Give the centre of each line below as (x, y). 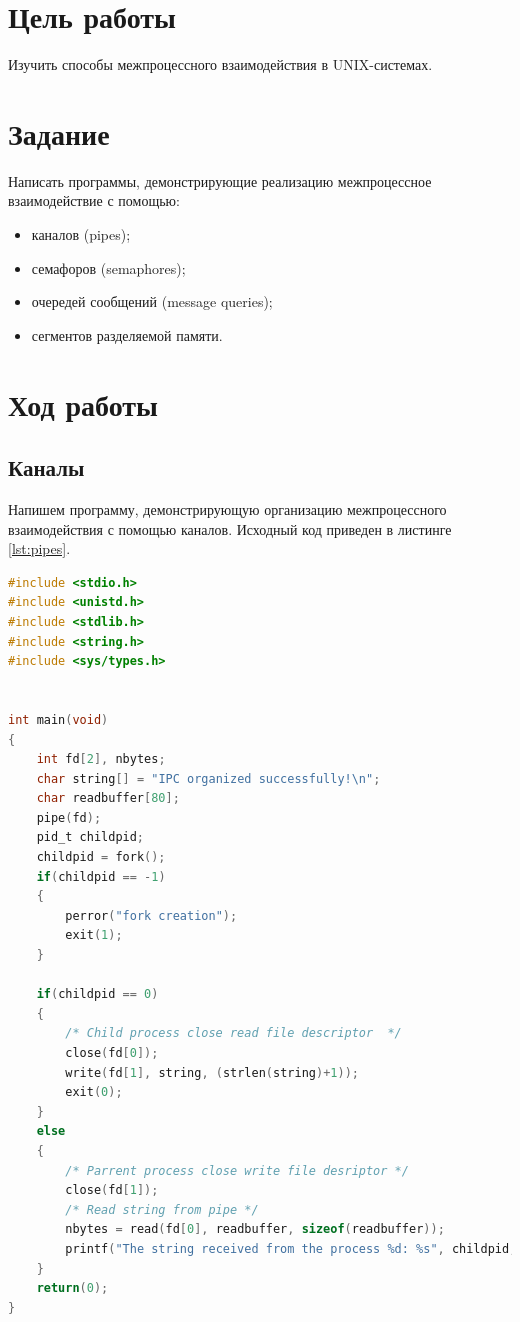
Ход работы (83, 403)
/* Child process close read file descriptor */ (233, 1033)
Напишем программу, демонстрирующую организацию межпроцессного (227, 508)
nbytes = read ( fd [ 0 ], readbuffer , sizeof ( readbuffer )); (255, 1229)
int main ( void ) (58, 719)
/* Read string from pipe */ (162, 1209)
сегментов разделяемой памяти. (127, 334)
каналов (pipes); (81, 234)
